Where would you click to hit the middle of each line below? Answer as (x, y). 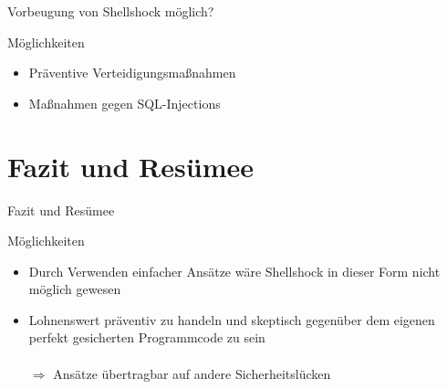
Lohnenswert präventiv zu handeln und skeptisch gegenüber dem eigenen (232, 319)
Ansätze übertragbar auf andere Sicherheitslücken (192, 373)
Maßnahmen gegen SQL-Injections (125, 103)
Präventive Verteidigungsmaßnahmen (132, 73)
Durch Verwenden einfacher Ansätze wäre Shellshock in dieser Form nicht (234, 271)
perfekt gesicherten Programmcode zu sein (147, 337)
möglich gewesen (75, 289)
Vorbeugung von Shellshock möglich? (111, 11)
